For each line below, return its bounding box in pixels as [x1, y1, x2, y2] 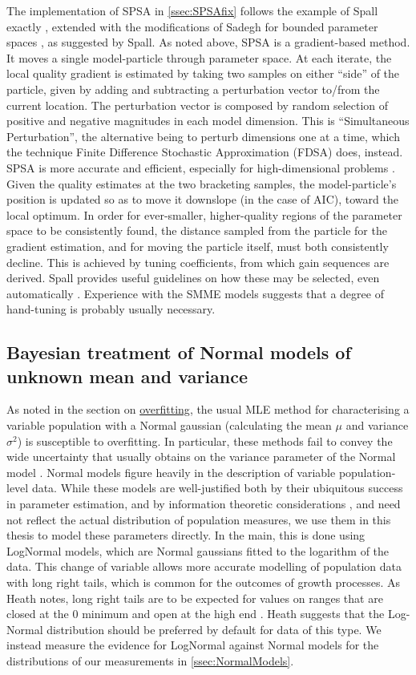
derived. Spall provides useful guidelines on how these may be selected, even [6, 269, 380, 286]
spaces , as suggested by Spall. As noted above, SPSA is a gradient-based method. [6, 34, 410, 51]
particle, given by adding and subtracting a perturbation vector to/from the [6, 80, 380, 97]
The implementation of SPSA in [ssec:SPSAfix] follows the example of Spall [6, 2, 378, 18]
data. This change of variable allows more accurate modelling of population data [6, 558, 402, 575]
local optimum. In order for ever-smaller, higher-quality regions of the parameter [6, 206, 402, 223]
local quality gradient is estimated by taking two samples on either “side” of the [6, 65, 400, 82]
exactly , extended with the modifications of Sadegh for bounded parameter [6, 18, 378, 34]
